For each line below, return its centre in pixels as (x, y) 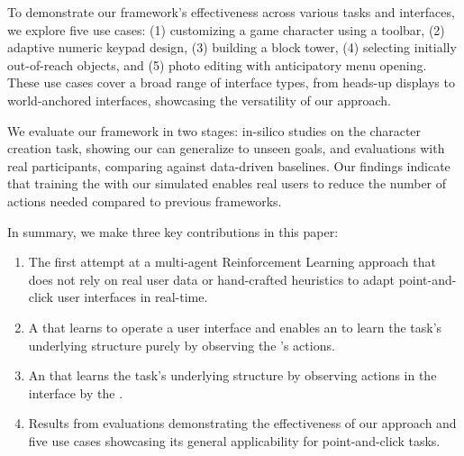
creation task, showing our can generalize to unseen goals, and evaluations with (226, 148)
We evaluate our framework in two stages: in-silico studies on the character (214, 130)
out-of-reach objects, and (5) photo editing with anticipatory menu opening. (217, 64)
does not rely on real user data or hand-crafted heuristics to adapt (211, 279)
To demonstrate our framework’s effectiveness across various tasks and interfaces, (231, 12)
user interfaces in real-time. (132, 297)
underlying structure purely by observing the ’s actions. (182, 345)
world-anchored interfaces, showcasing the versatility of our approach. (199, 100)
